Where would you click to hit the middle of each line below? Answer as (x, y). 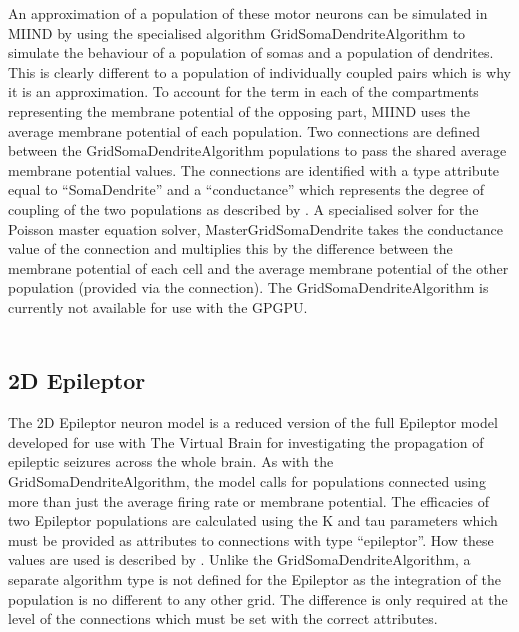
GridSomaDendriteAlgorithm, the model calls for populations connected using (247, 481)
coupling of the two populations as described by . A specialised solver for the (243, 208)
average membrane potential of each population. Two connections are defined (244, 130)
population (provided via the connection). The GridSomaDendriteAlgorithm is (248, 287)
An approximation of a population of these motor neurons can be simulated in (248, 13)
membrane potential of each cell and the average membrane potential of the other (258, 267)
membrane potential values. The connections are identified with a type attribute (254, 169)
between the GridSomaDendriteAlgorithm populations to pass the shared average (257, 150)
